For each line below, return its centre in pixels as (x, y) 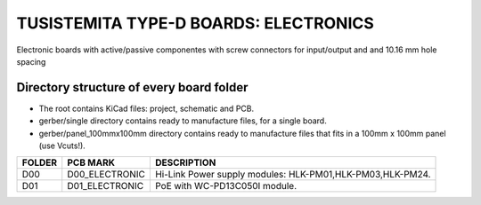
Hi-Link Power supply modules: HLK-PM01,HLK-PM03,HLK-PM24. (293, 175)
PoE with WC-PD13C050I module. (226, 186)
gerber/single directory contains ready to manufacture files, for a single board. (183, 121)
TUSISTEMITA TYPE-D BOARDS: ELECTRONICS (195, 23)
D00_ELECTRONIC (106, 175)
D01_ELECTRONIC (106, 186)
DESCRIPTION (185, 162)
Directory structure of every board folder (132, 87)
